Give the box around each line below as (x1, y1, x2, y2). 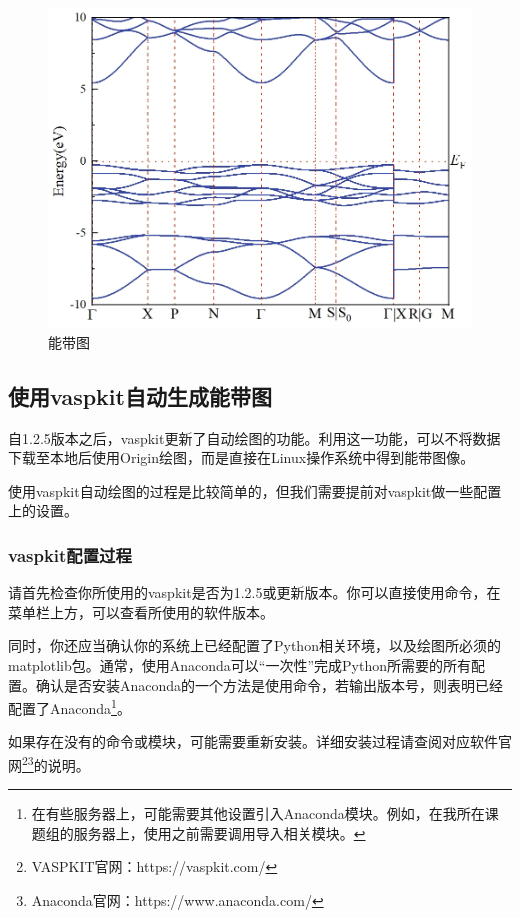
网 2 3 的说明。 (8, 752, 90, 775)
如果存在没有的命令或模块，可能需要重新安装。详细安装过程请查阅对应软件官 (8, 731, 512, 752)
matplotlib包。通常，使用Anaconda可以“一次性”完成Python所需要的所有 (8, 655, 472, 675)
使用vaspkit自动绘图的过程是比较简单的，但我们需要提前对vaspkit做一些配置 (8, 480, 502, 501)
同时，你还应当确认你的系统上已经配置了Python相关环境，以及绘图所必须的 (8, 635, 501, 656)
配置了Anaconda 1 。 (8, 695, 131, 718)
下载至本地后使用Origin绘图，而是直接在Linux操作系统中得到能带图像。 (8, 447, 475, 468)
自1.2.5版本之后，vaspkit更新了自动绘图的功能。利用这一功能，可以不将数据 (8, 427, 501, 448)
